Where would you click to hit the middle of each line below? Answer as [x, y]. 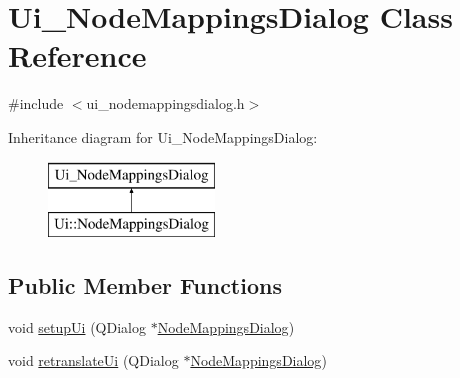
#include [36, 103]
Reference [77, 55]
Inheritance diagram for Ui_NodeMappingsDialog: [163, 136]
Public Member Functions [145, 285]
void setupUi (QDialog [77, 326]
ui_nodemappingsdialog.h [165, 103]
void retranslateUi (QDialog [93, 360]
